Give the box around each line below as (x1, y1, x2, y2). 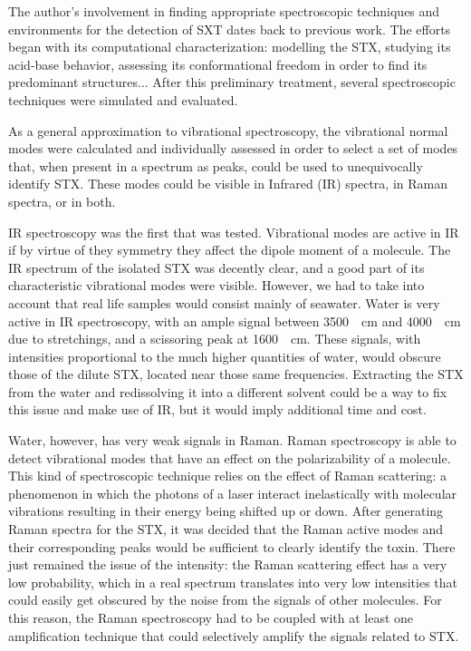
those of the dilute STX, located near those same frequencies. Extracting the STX (8, 364, 464, 384)
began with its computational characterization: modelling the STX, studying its (8, 37, 451, 56)
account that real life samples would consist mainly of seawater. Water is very (8, 293, 440, 312)
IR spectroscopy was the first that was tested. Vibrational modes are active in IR (8, 222, 459, 241)
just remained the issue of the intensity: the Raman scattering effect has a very (8, 555, 447, 574)
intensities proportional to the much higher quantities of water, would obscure (8, 346, 441, 365)
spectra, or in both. (8, 191, 116, 210)
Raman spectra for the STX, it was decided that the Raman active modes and (8, 520, 444, 539)
